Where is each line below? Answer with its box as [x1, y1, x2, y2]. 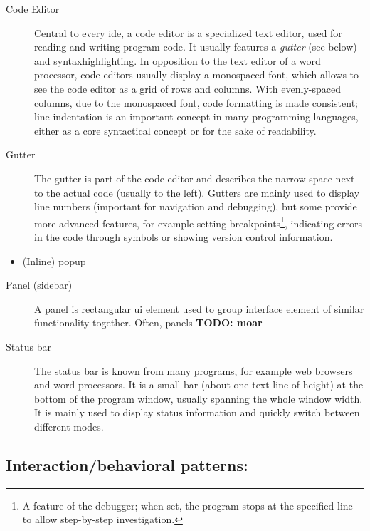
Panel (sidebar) [6, 277, 73, 292]
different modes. [34, 418, 104, 433]
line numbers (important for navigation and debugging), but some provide [34, 199, 357, 214]
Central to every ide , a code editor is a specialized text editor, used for [34, 25, 342, 40]
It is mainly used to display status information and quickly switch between [34, 405, 360, 420]
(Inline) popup [22, 253, 86, 268]
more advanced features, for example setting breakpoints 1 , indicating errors [34, 213, 363, 230]
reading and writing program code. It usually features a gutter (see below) [34, 39, 357, 54]
